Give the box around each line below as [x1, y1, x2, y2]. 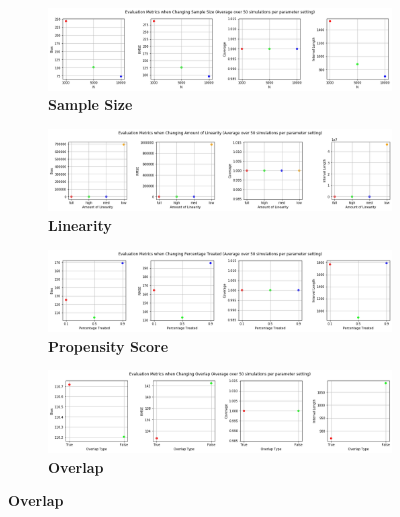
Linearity [48, 215, 112, 236]
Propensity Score [48, 335, 169, 356]
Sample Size [48, 94, 133, 115]
